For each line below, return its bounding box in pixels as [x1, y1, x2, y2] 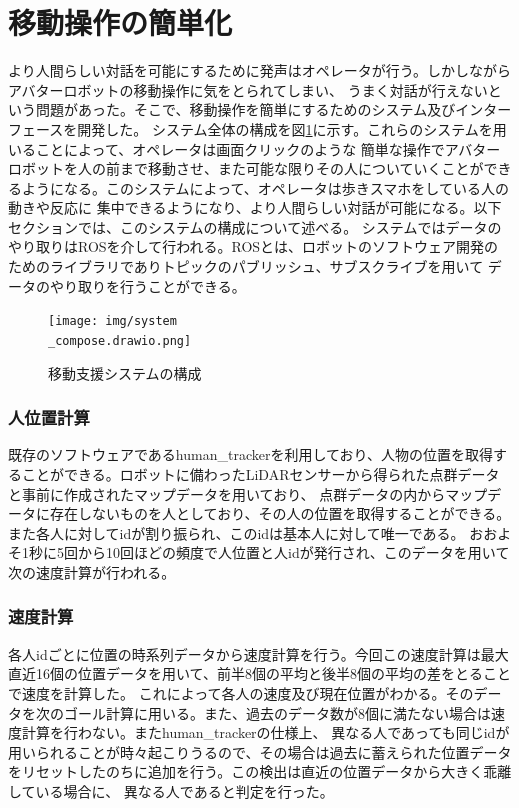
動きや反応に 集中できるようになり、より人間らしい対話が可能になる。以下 [8, 197, 502, 218]
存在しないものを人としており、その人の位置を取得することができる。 [49, 503, 511, 524]
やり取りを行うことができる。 [49, 275, 246, 296]
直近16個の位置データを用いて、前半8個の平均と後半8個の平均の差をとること [8, 663, 511, 684]
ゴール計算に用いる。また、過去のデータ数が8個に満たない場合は [63, 702, 491, 723]
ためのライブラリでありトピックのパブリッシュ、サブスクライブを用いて [8, 256, 484, 277]
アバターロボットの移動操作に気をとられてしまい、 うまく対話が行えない [8, 79, 488, 100]
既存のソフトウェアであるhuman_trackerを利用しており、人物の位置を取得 [8, 444, 494, 465]
